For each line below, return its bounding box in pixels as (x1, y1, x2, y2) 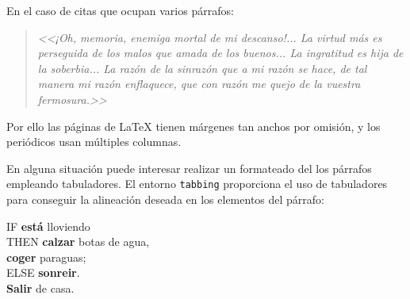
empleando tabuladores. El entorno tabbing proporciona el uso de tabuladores (6, 175, 388, 192)
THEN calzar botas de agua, (6, 233, 150, 250)
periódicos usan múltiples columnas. (6, 133, 182, 150)
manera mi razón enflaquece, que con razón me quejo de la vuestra (37, 75, 361, 92)
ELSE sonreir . (6, 264, 80, 281)
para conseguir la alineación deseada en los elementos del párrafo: (6, 191, 325, 207)
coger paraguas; (6, 248, 86, 265)
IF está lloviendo (6, 217, 90, 234)
